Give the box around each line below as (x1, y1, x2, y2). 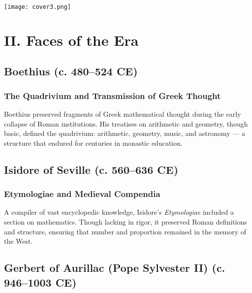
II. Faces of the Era (4, 30, 139, 50)
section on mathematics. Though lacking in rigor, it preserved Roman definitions (4, 217, 247, 227)
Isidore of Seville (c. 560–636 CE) (4, 162, 179, 177)
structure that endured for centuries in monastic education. (4, 137, 183, 148)
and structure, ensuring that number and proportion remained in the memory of (4, 226, 247, 236)
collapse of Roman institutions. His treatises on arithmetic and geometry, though (4, 118, 248, 129)
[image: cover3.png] (4, 3, 71, 10)
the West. (4, 236, 33, 246)
